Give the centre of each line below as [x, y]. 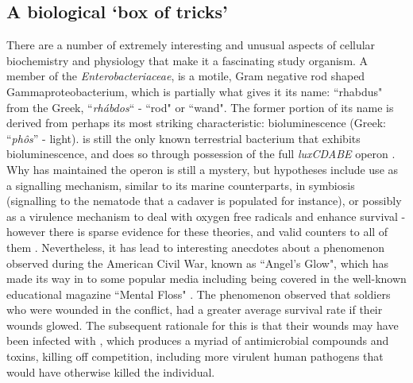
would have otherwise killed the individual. [111, 371]
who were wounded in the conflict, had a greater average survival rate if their [195, 309]
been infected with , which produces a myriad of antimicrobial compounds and [198, 340]
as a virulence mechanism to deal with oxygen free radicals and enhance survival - [206, 216]
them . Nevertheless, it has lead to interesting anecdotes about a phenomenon [196, 247]
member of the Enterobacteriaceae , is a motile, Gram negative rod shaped [186, 76]
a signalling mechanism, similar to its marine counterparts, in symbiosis [181, 185]
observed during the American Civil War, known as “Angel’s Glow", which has [198, 263]
